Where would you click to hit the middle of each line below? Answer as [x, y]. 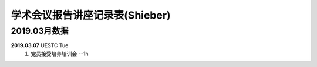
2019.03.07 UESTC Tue [40, 45]
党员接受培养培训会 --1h [60, 54]
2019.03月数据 [40, 31]
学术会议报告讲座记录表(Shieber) [91, 15]
